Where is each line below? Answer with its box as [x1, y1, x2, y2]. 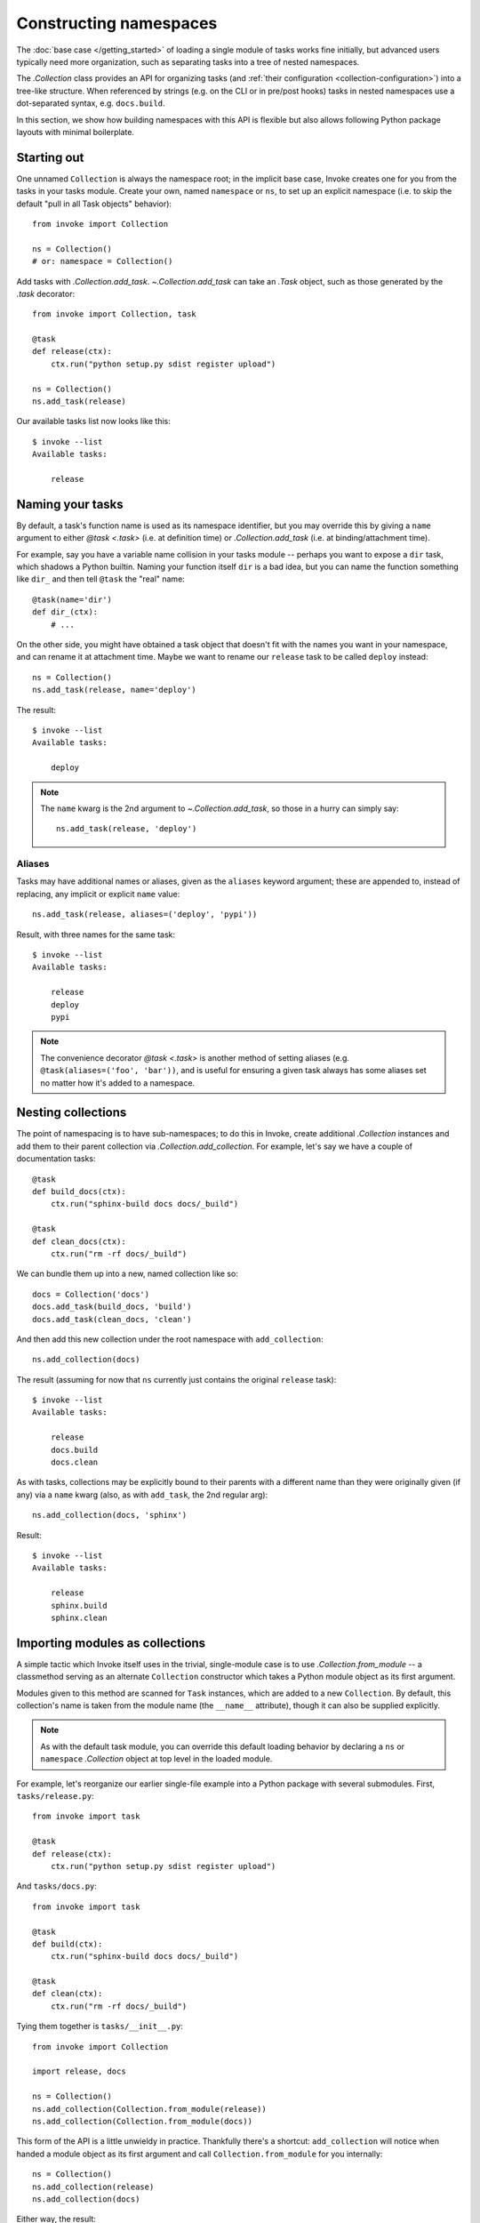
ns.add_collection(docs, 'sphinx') [32, 1510, 188, 1521]
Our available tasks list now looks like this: [16, 416, 171, 427]
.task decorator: [16, 288, 76, 299]
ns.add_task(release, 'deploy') [56, 823, 197, 834]
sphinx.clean [50, 1612, 108, 1623]
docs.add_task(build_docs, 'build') [32, 1302, 192, 1312]
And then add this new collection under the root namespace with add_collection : [16, 1334, 324, 1344]
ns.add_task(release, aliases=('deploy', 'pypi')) [32, 910, 258, 919]
